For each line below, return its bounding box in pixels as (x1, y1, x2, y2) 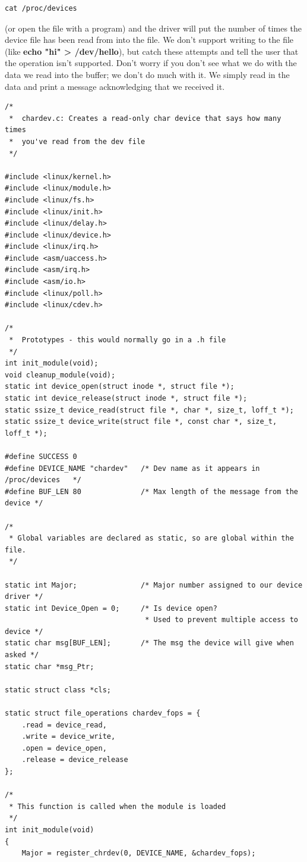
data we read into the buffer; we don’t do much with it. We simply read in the (5, 68, 290, 80)
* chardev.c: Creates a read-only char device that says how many (9, 114, 281, 123)
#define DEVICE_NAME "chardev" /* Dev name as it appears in (5, 464, 260, 473)
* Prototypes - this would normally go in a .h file (9, 336, 226, 345)
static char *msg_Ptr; (5, 662, 94, 671)
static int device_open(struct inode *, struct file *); (5, 382, 235, 391)
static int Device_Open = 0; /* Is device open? (5, 604, 217, 613)
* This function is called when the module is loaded (9, 802, 226, 811)
